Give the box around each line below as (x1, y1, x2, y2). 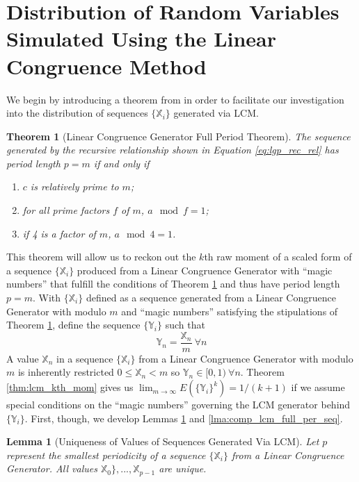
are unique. (159, 461, 207, 476)
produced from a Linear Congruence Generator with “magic (77, 263, 333, 277)
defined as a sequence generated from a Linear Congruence (86, 290, 336, 305)
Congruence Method (6, 51, 207, 80)
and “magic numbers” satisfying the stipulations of (121, 304, 338, 318)
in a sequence (56, 351, 113, 365)
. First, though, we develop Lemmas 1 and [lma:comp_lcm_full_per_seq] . (24, 410, 343, 425)
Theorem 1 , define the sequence (6, 317, 141, 332)
